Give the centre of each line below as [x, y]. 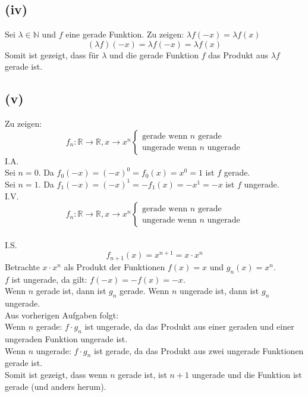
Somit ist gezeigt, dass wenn [56, 375]
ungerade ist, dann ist [219, 291]
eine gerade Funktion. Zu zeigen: [125, 34]
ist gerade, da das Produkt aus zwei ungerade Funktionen [199, 350]
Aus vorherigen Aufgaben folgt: [62, 315]
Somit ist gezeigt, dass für [52, 54]
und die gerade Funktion [154, 54]
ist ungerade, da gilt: [49, 279]
